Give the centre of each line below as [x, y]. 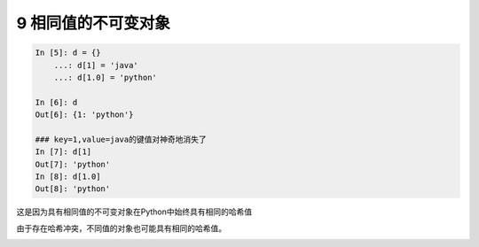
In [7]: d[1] [63, 152]
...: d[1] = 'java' [96, 65]
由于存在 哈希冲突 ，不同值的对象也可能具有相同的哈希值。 [121, 228]
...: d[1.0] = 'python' [105, 77]
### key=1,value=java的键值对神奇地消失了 [121, 139]
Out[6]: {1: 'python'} [84, 115]
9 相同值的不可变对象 [93, 23]
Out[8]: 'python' [73, 189]
